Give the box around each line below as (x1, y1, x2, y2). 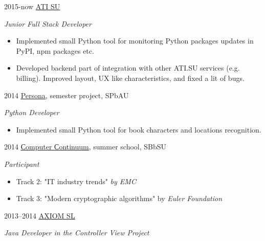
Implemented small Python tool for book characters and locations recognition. (16, 124, 261, 135)
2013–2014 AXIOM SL (4, 210, 75, 221)
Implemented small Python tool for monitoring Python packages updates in (16, 35, 254, 46)
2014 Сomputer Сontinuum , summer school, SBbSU (4, 141, 167, 152)
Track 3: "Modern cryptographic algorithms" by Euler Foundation (16, 193, 223, 204)
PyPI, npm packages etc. (16, 45, 94, 56)
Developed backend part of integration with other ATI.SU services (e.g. (16, 62, 240, 73)
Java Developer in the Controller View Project (4, 227, 149, 238)
